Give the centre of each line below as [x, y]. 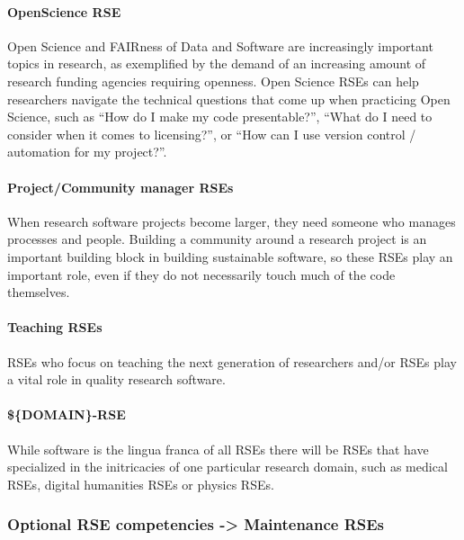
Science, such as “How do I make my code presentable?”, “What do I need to [220, 117]
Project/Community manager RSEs [120, 187]
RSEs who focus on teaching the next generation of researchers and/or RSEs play [232, 361]
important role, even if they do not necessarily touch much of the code [201, 274]
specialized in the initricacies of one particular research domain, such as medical [228, 467]
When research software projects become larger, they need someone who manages [232, 221]
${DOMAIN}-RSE [67, 414]
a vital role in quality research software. [116, 379]
